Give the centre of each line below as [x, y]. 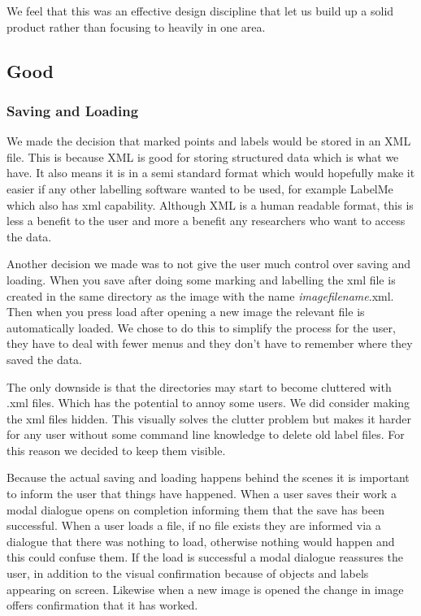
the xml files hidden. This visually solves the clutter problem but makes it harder [209, 418]
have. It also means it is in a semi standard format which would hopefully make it [211, 173]
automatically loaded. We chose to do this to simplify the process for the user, [201, 327]
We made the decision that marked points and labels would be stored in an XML [209, 141]
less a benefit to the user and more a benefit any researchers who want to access [206, 221]
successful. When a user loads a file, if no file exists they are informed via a [194, 525]
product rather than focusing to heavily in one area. [136, 26]
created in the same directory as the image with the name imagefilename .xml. [200, 295]
